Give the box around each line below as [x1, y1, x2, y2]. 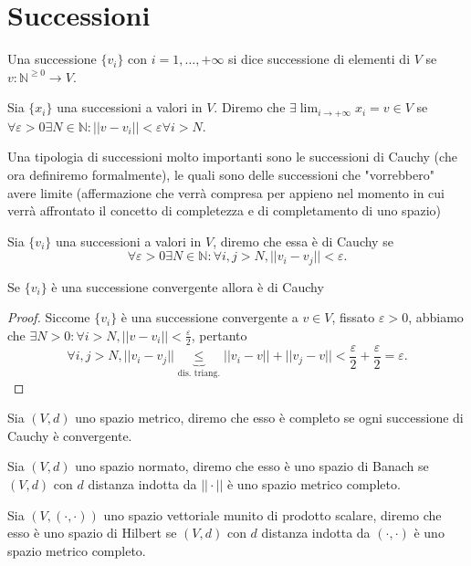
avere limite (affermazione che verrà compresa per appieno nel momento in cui [7, 183, 445, 202]
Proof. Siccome [7, 308, 90, 327]
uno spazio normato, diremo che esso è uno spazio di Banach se [75, 456, 429, 476]
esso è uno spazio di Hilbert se [7, 523, 177, 542]
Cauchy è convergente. [7, 425, 132, 445]
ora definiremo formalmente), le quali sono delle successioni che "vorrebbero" [7, 164, 434, 183]
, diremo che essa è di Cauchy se [213, 231, 393, 250]
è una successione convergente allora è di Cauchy [51, 277, 324, 296]
